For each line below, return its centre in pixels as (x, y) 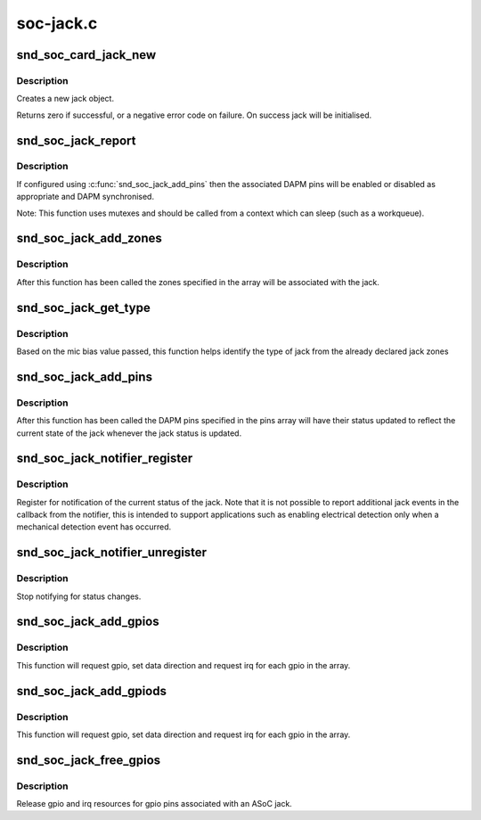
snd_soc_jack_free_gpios (89, 760)
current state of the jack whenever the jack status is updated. (129, 433)
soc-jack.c (57, 23)
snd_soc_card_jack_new (86, 55)
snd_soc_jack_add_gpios (88, 622)
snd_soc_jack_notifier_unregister (112, 553)
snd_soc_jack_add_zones (89, 238)
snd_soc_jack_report (76, 140)
